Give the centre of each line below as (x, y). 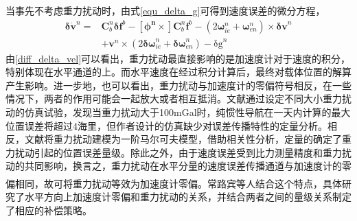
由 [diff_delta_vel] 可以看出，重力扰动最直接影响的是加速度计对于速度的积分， (178, 58)
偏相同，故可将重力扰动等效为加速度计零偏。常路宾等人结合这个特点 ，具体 (174, 183)
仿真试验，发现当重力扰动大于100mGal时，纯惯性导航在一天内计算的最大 (187, 112)
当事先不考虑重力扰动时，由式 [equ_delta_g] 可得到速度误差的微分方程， (165, 10)
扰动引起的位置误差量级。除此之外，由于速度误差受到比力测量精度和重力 (178, 152)
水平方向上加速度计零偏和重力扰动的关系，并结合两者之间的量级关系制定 (188, 197)
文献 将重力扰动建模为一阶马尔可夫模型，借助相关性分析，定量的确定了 (183, 139)
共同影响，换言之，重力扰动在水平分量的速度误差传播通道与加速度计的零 (188, 166)
